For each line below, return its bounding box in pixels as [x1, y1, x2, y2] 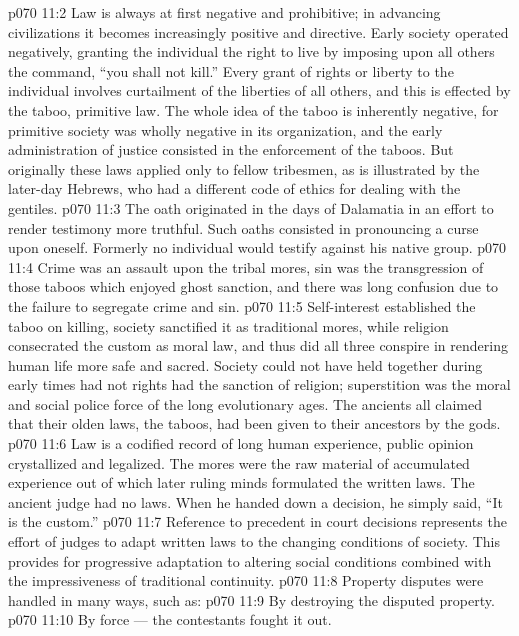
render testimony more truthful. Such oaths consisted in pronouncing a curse [8, 217, 479, 238]
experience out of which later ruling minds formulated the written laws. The [8, 472, 475, 493]
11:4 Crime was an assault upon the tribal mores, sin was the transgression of [8, 256, 484, 277]
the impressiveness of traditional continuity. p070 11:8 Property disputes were [8, 570, 484, 591]
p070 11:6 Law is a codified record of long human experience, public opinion [8, 433, 474, 454]
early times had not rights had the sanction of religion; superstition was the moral [8, 374, 511, 395]
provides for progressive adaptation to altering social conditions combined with [8, 550, 492, 571]
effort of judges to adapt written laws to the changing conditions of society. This [8, 531, 501, 552]
